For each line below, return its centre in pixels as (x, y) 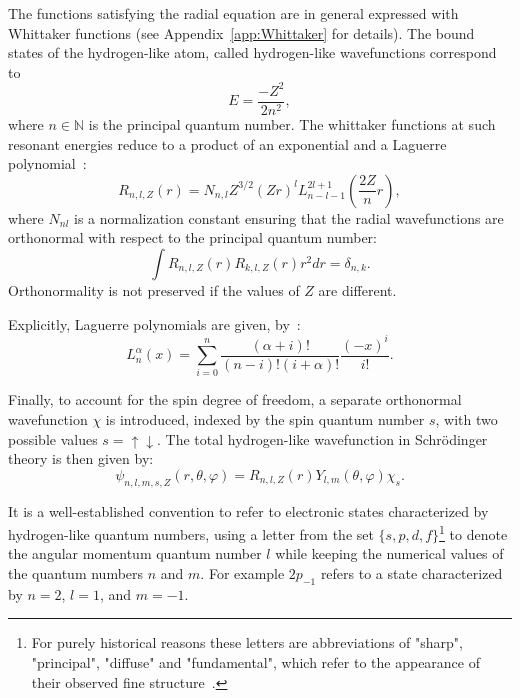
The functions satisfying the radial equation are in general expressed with (233, 13)
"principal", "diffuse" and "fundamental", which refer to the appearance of (255, 661)
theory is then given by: (81, 458)
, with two (466, 418)
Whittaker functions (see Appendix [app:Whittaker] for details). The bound (241, 32)
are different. (357, 289)
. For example (242, 573)
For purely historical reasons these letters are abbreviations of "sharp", (247, 642)
